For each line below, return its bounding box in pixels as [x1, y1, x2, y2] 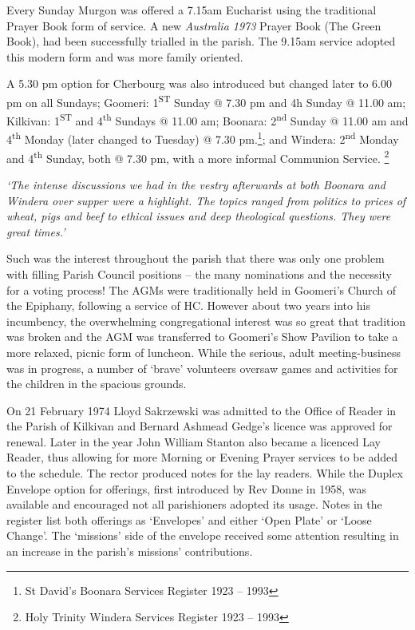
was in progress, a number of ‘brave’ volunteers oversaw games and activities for [6, 359, 398, 376]
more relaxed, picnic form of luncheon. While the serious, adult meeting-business [6, 343, 401, 360]
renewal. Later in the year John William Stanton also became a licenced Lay [6, 433, 381, 450]
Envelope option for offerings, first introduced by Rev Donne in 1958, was [6, 480, 366, 497]
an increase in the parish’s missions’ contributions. [6, 543, 253, 560]
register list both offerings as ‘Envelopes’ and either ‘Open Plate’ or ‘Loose [6, 511, 372, 528]
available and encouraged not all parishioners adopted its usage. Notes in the [6, 496, 382, 513]
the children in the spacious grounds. [6, 375, 187, 392]
